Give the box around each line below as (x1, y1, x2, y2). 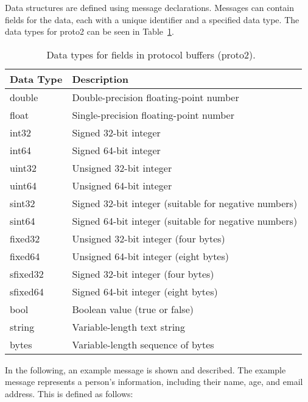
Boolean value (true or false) (72, 301, 194, 316)
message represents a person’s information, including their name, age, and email (5, 375, 303, 388)
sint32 (10, 196, 35, 210)
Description (72, 71, 129, 86)
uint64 (10, 178, 37, 192)
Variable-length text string (72, 319, 185, 334)
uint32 (10, 160, 37, 175)
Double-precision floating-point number (72, 90, 239, 104)
